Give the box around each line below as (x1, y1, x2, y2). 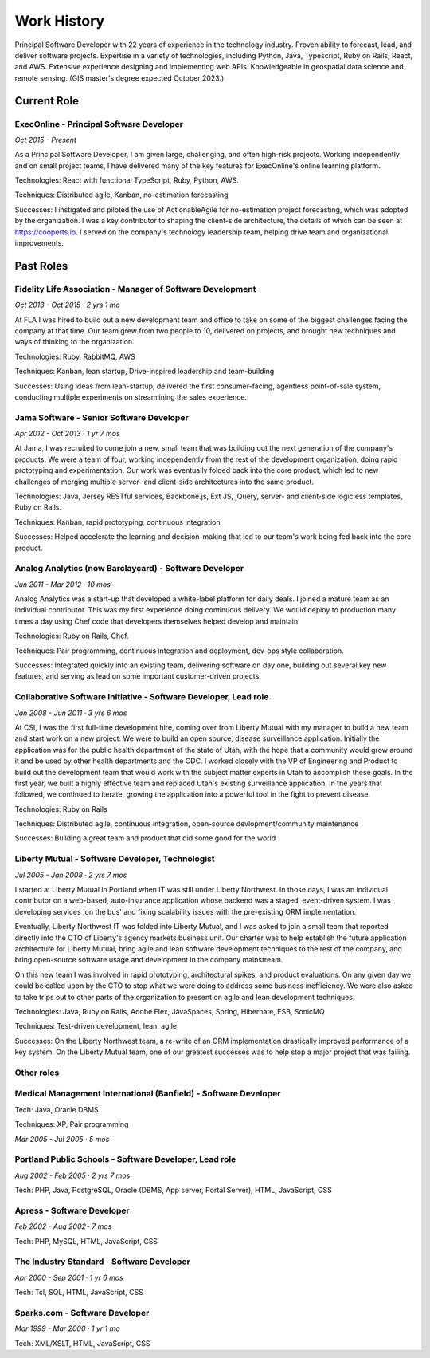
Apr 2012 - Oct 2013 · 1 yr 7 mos (14, 429, 120, 439)
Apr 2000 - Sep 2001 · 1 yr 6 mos (14, 1273, 123, 1282)
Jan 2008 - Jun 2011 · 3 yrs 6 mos (14, 708, 127, 718)
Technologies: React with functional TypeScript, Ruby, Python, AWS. (14, 175, 239, 185)
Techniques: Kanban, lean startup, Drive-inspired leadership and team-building (14, 367, 275, 376)
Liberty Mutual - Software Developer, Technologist (14, 853, 215, 864)
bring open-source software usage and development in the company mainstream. (14, 955, 283, 965)
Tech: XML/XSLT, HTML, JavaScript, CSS (14, 1338, 150, 1348)
